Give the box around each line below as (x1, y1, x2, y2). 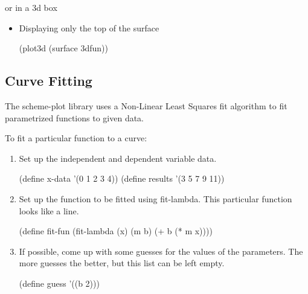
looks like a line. (19, 204, 79, 217)
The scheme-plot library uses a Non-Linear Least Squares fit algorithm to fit (5, 99, 287, 112)
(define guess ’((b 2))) (19, 276, 100, 289)
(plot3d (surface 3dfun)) (19, 42, 108, 54)
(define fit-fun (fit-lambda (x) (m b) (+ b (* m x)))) (19, 225, 213, 237)
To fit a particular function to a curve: (5, 132, 147, 144)
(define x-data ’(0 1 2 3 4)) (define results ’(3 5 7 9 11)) (19, 172, 225, 185)
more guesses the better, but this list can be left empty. (19, 257, 225, 269)
